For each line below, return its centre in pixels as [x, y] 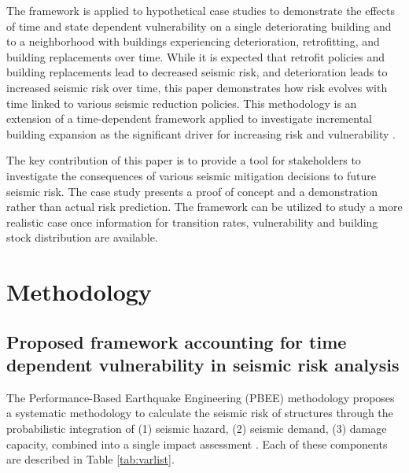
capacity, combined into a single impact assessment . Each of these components [197, 443]
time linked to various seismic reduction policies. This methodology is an [182, 103]
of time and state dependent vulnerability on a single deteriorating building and [199, 26]
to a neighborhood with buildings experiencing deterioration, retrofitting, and [193, 41]
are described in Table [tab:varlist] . [90, 459]
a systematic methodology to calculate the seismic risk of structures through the [200, 413]
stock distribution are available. [82, 237]
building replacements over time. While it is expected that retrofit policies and [196, 56]
